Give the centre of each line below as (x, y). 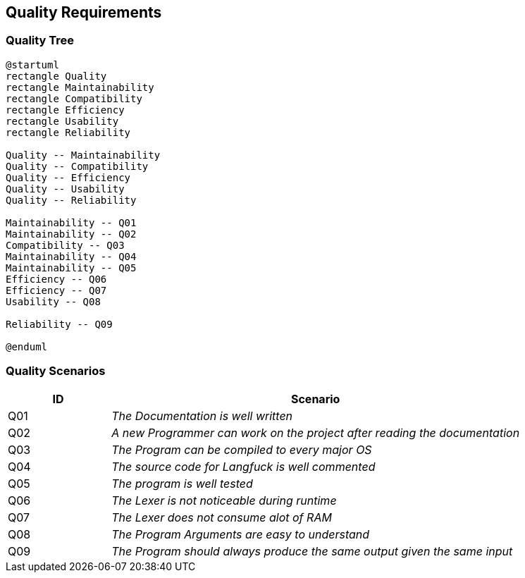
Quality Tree (40, 41)
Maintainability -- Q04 (71, 256)
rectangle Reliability (68, 132)
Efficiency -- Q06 (56, 279)
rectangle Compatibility (74, 98)
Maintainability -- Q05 (71, 268)
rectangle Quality (56, 76)
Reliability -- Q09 (59, 324)
